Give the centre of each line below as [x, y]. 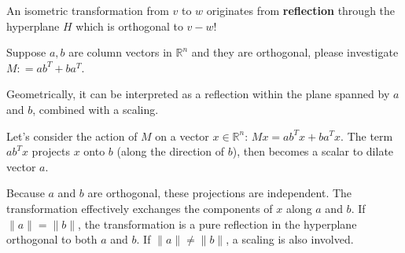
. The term [367, 136]
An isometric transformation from [88, 10]
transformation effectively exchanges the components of [140, 208]
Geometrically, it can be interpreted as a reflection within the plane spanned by [198, 94]
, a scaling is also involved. [290, 239]
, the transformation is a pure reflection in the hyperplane [217, 224]
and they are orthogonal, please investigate [295, 52]
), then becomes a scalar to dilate [313, 151]
